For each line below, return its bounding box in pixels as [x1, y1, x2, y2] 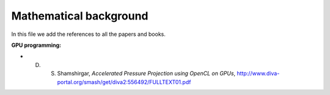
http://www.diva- [237, 70, 280, 77]
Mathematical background [11, 9, 149, 23]
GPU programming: [11, 41, 61, 49]
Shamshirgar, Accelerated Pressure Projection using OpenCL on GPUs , [57, 70, 236, 77]
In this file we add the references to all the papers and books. [11, 30, 166, 38]
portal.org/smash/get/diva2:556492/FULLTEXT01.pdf [57, 78, 191, 85]
